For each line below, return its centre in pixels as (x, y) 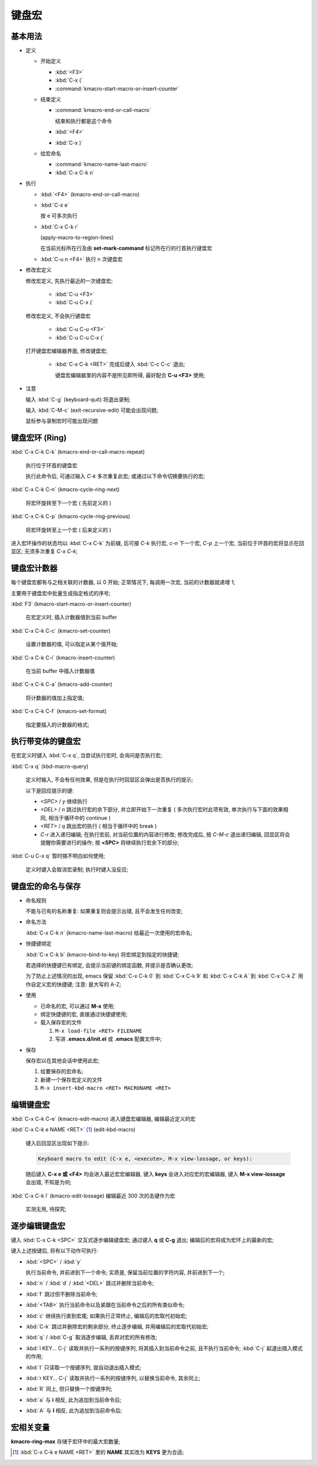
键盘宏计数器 (34, 568)
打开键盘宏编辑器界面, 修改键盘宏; (67, 351)
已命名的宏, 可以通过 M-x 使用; (77, 1006)
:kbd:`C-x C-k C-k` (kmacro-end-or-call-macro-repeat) (78, 452)
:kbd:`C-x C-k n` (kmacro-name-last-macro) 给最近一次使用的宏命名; (109, 933)
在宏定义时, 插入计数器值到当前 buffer (71, 617)
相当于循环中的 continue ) (79, 818)
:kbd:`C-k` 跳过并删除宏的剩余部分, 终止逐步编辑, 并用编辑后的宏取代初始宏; (117, 1327)
